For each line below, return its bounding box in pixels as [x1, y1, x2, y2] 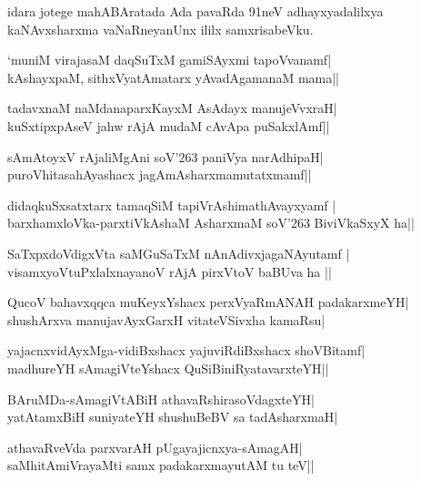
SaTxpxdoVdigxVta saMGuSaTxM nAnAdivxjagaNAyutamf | [7, 243, 350, 262]
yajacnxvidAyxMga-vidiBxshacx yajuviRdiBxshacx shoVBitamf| [7, 341, 366, 360]
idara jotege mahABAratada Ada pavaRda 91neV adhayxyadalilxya [7, 2, 384, 20]
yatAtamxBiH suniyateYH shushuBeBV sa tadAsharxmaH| [7, 407, 338, 426]
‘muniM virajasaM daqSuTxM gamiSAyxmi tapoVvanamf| [7, 50, 332, 69]
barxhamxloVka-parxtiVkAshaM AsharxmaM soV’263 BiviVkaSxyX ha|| [7, 213, 415, 232]
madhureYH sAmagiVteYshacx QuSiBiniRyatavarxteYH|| [7, 358, 329, 377]
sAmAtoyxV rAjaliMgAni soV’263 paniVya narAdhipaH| [7, 147, 324, 166]
